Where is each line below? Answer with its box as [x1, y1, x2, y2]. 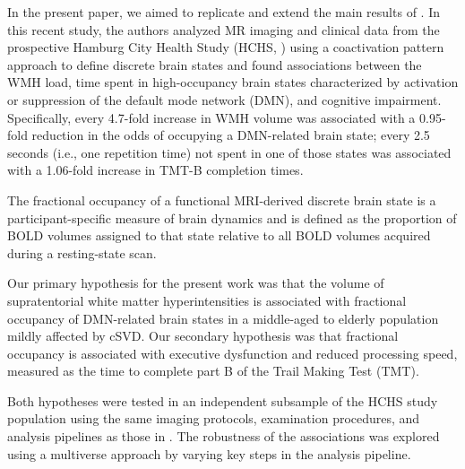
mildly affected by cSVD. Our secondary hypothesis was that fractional [7, 326, 399, 345]
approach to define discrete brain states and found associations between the [7, 55, 422, 74]
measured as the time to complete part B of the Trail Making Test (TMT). [7, 361, 419, 380]
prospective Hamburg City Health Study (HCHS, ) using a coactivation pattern [7, 38, 444, 56]
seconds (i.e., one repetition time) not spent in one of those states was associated [7, 143, 452, 161]
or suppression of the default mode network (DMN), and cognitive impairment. [7, 90, 442, 109]
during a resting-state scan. [7, 243, 157, 262]
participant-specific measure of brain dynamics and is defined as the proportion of [7, 208, 457, 227]
